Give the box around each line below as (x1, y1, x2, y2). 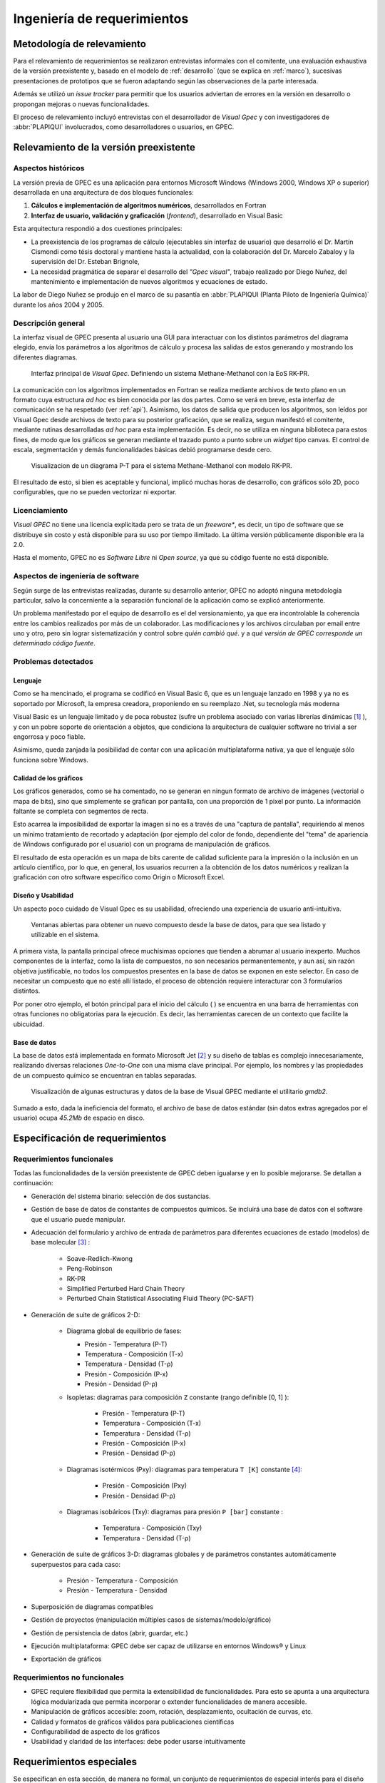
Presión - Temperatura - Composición (66, 1576, 178, 1585)
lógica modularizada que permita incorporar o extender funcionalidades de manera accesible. (31, 1697, 307, 1706)
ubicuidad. (13, 1020, 44, 1028)
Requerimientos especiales (13, 1756, 137, 1768)
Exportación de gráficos (31, 1655, 102, 1663)
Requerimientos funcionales (13, 1154, 113, 1164)
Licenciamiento (13, 505, 68, 515)
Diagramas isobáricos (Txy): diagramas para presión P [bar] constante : (66, 1508, 283, 1516)
